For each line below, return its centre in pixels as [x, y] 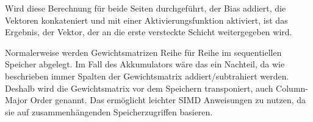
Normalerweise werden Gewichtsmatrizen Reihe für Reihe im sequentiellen [143, 52]
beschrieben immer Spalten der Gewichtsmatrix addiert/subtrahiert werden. [147, 76]
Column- [292, 88]
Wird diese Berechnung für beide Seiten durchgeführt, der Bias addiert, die [146, 8]
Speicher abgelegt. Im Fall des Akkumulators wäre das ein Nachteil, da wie [145, 64]
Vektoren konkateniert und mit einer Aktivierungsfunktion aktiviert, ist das [146, 20]
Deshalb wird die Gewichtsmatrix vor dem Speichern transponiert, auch [139, 88]
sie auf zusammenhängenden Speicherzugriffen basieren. [109, 111]
